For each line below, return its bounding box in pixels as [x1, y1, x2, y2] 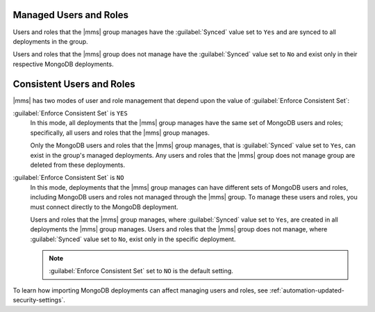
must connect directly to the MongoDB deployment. [30, 202, 178, 211]
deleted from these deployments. [30, 161, 125, 169]
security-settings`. [12, 296, 66, 304]
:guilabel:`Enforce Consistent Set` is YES [12, 108, 128, 117]
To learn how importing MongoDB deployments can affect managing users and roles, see [12, 286, 269, 295]
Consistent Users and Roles [12, 78, 135, 90]
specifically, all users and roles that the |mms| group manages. [30, 129, 210, 137]
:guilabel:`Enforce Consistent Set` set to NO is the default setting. [49, 267, 234, 275]
